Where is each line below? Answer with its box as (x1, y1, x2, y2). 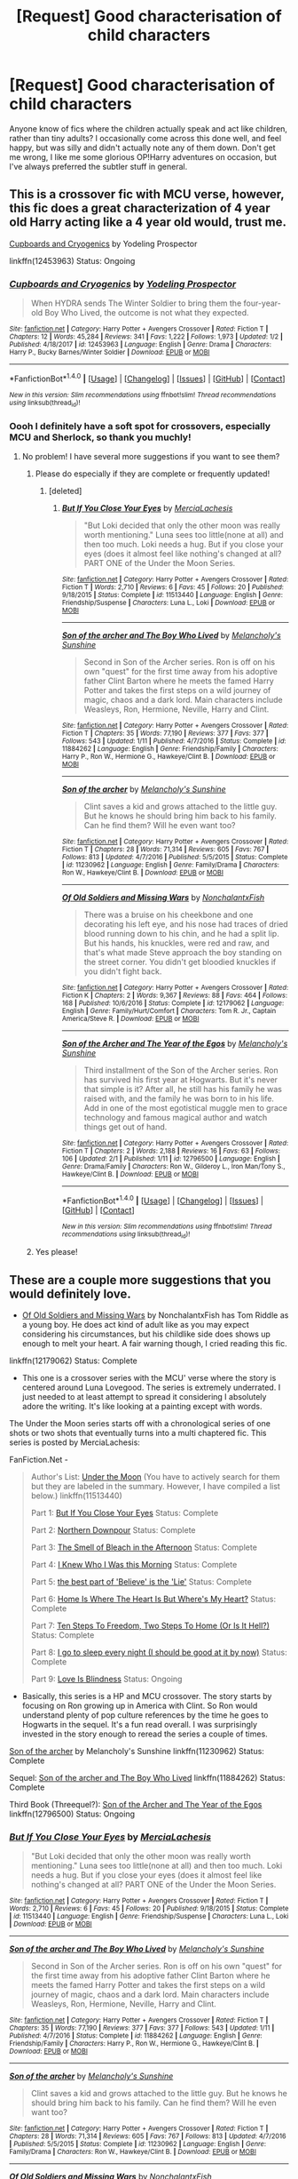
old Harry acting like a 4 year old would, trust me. (9, 215, 286, 230)
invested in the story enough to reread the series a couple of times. (21, 1728, 268, 1739)
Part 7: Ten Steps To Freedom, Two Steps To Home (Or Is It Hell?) (30, 1620, 271, 1632)
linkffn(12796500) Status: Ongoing (9, 1808, 136, 1819)
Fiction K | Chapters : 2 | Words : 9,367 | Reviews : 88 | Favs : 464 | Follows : (61, 991, 288, 1001)
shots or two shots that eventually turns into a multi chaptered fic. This (9, 1428, 268, 1439)
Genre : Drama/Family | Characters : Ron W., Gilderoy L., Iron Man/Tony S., (61, 1162, 286, 1171)
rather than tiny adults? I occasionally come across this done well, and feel (9, 132, 282, 143)
